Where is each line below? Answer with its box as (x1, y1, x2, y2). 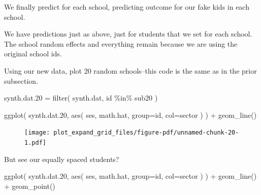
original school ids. (4, 48, 62, 59)
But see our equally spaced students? (4, 153, 119, 164)
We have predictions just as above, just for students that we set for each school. (4, 28, 252, 39)
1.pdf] (24, 139, 46, 146)
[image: (24, 129, 50, 137)
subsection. (4, 75, 39, 86)
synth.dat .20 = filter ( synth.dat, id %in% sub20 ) (4, 92, 158, 103)
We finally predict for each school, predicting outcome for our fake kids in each (4, 2, 249, 12)
